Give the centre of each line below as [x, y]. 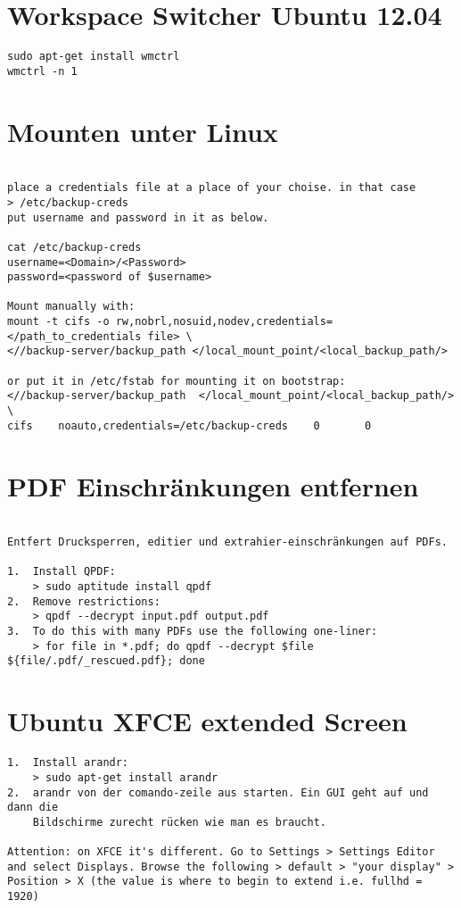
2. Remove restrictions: [84, 601]
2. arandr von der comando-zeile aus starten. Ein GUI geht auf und [218, 792]
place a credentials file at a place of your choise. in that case [212, 188]
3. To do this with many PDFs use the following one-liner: [193, 632]
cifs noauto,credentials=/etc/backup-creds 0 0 [189, 425]
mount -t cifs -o [58, 322]
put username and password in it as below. [138, 217]
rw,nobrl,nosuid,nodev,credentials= [224, 322]
